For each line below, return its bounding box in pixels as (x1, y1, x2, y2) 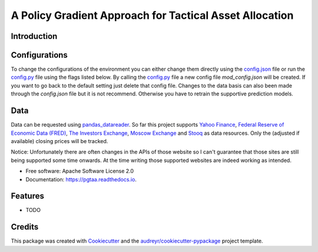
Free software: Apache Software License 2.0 (25, 168, 134, 175)
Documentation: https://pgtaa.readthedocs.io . (25, 175, 137, 183)
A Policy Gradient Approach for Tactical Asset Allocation (11, 9, 294, 22)
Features (11, 191, 44, 201)
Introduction (11, 31, 58, 41)
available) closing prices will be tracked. (11, 137, 108, 144)
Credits (11, 222, 39, 232)
